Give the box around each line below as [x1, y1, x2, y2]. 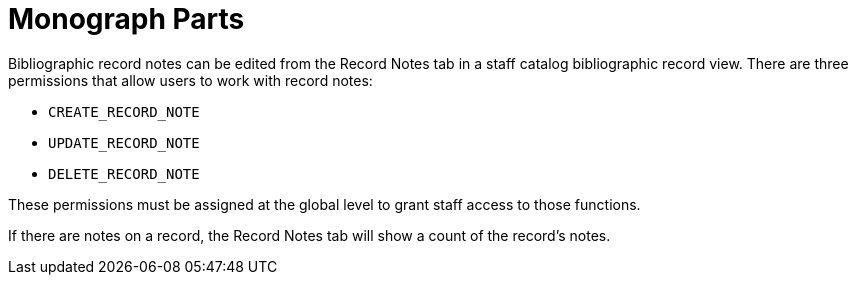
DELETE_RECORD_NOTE [48, 165, 200, 182]
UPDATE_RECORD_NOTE [48, 134, 200, 151]
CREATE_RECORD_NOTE [48, 103, 200, 120]
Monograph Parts [8, 2, 245, 36]
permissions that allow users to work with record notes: [8, 71, 373, 89]
